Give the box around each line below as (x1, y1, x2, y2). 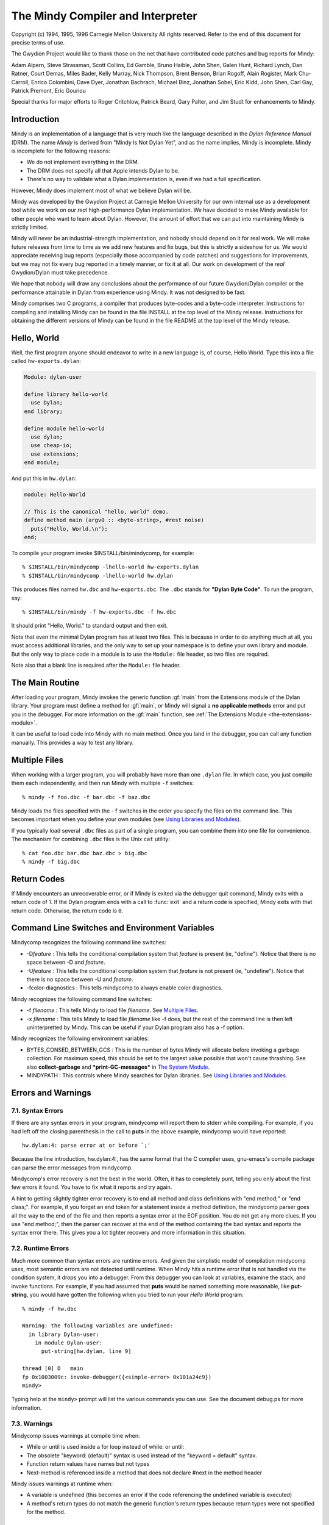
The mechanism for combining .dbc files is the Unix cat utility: (11, 836, 171, 843)
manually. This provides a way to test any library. (11, 739, 134, 746)
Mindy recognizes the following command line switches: (11, 995, 152, 1003)
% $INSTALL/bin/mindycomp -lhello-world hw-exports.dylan (22, 564, 199, 570)
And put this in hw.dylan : (11, 475, 77, 482)
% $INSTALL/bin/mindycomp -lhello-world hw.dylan (22, 572, 174, 579)
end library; (24, 407, 63, 415)
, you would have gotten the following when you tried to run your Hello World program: (26, 1291, 244, 1299)
